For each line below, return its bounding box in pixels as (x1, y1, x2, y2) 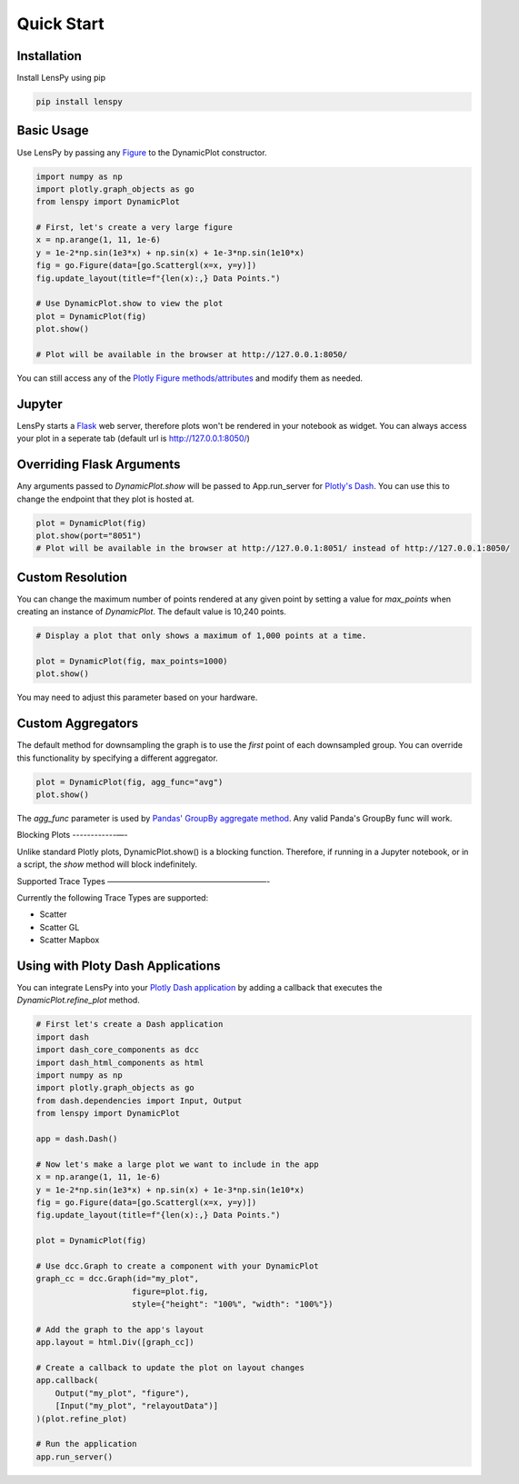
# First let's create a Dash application (35, 1019, 224, 1030)
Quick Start (16, 14, 105, 34)
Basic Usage (16, 123, 89, 138)
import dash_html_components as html (35, 1057, 205, 1068)
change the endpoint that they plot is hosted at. (16, 493, 195, 504)
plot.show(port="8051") (35, 530, 143, 541)
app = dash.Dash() (35, 1133, 118, 1144)
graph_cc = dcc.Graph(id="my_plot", (35, 1273, 200, 1284)
